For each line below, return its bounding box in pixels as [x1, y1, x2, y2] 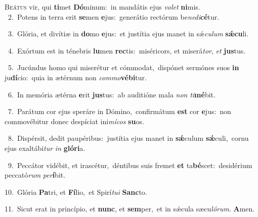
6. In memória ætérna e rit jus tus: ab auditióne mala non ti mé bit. [8, 89, 216, 99]
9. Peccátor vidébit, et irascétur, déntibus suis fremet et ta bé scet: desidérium [8, 159, 252, 170]
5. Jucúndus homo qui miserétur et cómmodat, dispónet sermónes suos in [8, 62, 239, 73]
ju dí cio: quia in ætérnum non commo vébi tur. [5, 72, 147, 82]
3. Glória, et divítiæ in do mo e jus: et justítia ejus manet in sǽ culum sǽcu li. [8, 28, 249, 39]
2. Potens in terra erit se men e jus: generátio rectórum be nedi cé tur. [8, 11, 220, 22]
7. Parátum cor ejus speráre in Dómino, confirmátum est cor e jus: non [8, 106, 231, 117]
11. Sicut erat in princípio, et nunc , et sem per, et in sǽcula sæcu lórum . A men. [5, 203, 255, 214]
